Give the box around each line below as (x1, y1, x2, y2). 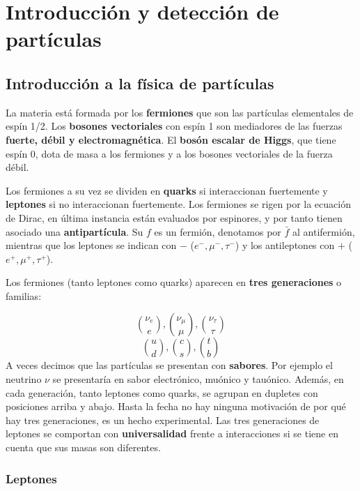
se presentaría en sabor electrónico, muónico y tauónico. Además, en (52, 372, 344, 386)
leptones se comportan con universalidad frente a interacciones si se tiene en (6, 426, 338, 441)
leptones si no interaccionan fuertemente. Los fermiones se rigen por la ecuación (6, 197, 351, 211)
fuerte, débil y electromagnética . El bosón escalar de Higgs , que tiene (6, 132, 336, 146)
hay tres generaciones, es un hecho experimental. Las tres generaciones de (6, 412, 320, 427)
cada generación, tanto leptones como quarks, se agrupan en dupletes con (6, 385, 318, 400)
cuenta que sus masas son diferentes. (6, 440, 161, 455)
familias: (6, 288, 42, 303)
